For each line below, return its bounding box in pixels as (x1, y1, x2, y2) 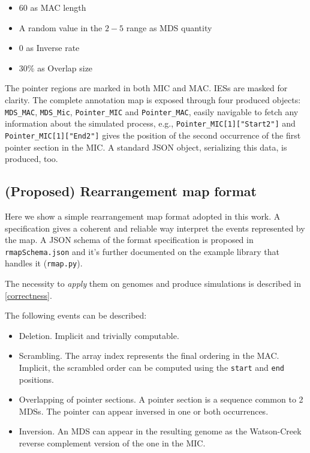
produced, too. (5, 152, 58, 165)
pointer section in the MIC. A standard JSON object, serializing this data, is (5, 140, 287, 153)
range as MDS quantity (126, 21, 212, 34)
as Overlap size (37, 61, 93, 74)
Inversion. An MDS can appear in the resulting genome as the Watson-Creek (19, 425, 302, 437)
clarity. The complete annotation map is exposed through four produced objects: (5, 93, 301, 106)
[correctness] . (5, 289, 52, 301)
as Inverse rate (26, 41, 80, 54)
